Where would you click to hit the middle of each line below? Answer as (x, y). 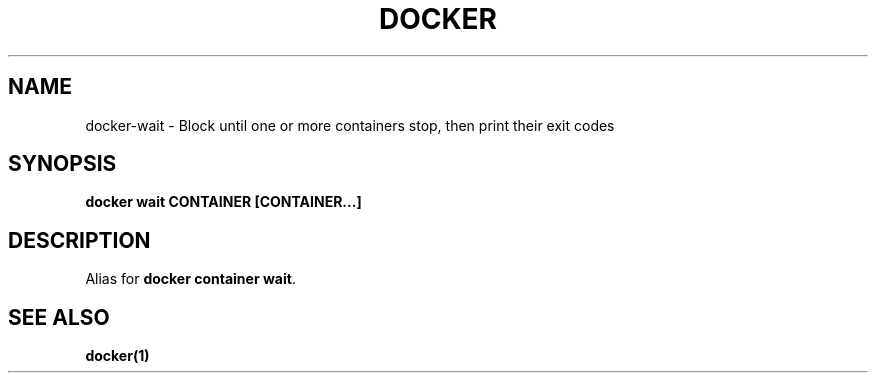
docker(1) (117, 356)
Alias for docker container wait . (190, 279)
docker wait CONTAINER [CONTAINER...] (223, 202)
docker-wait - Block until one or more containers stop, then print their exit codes (350, 125)
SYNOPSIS (62, 164)
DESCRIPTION (79, 240)
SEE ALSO (59, 317)
